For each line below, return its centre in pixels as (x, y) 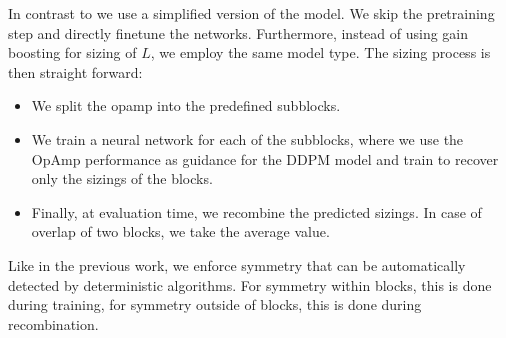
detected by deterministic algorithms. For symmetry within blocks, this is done (250, 284)
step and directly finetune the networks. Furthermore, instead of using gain (238, 32)
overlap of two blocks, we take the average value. (180, 231)
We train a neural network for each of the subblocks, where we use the (247, 138)
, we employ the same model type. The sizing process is (320, 52)
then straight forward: (75, 71)
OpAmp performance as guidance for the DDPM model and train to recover (265, 158)
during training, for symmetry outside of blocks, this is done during (215, 304)
